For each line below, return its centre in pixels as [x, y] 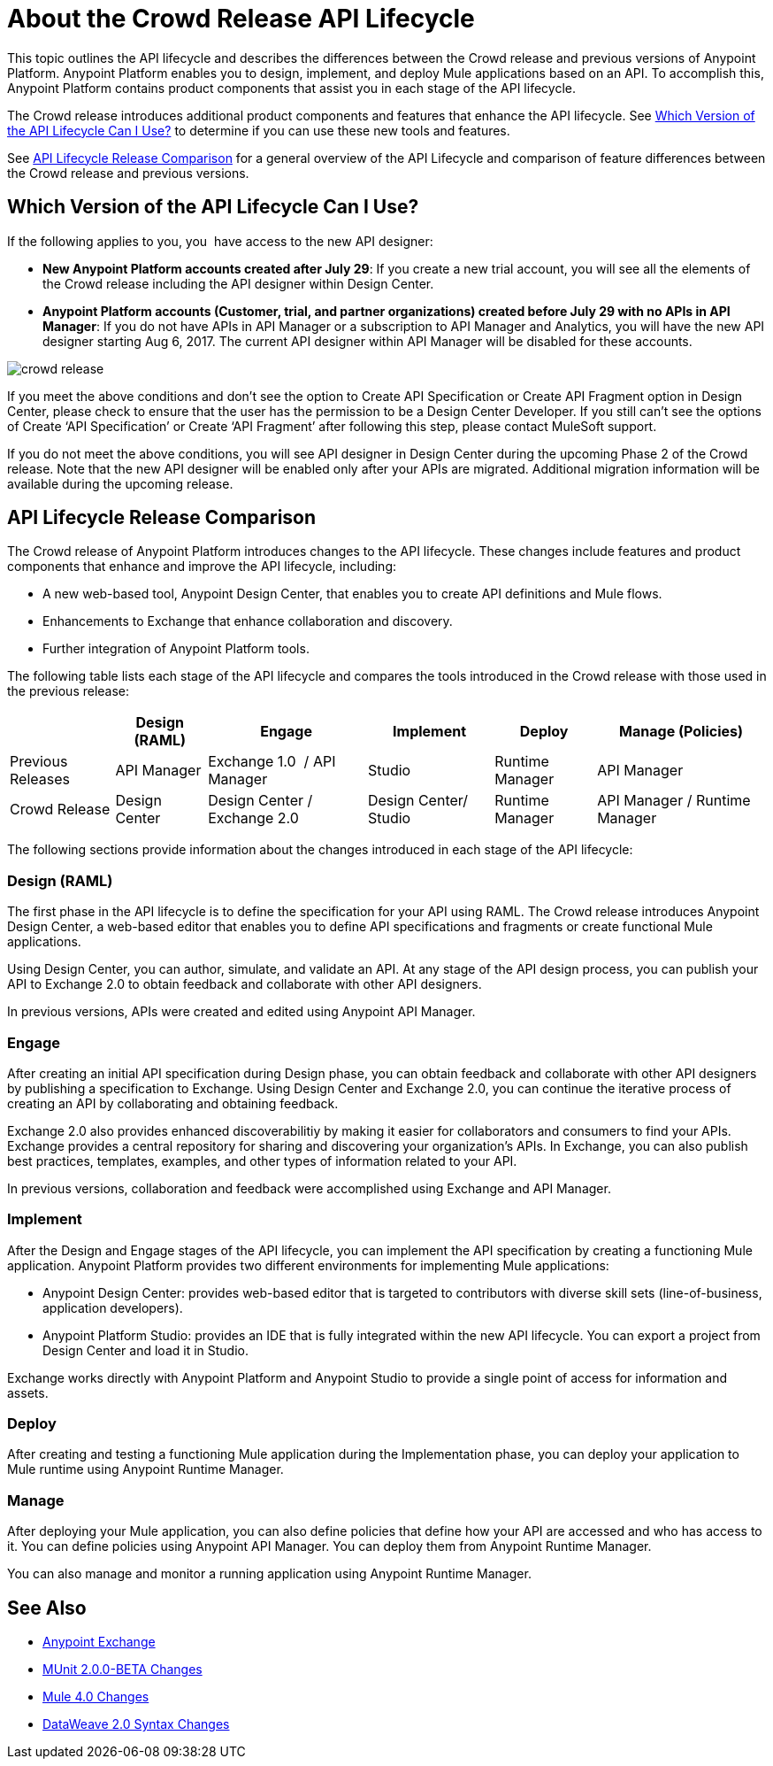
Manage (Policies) [681, 732]
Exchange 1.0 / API [272, 762]
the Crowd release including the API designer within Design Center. [238, 283]
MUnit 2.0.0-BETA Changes [122, 1670]
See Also [47, 1608]
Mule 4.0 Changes [96, 1697]
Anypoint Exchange [99, 1642]
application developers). [113, 1307]
